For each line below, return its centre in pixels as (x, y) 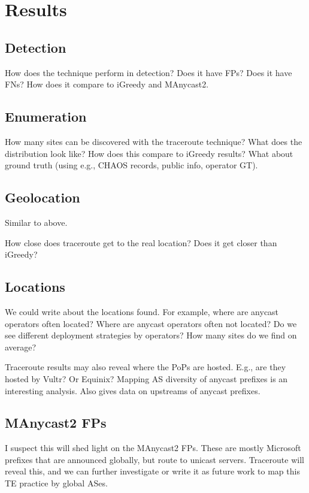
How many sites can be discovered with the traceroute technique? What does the (154, 141)
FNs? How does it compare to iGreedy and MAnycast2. (107, 84)
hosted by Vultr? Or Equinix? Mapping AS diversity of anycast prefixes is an (146, 378)
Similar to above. (36, 222)
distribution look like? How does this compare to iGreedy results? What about (149, 153)
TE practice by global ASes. (56, 483)
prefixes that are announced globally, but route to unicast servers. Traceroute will (154, 459)
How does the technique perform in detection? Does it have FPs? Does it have (149, 72)
